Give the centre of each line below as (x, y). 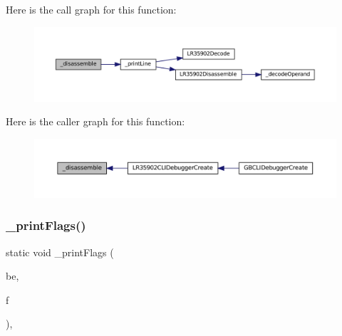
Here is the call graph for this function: (91, 9)
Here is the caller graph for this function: (95, 121)
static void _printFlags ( (60, 252)
